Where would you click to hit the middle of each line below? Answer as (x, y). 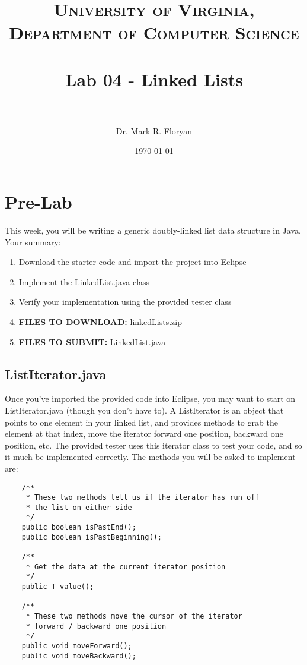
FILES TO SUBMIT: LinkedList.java (92, 341)
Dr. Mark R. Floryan (154, 130)
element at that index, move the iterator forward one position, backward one (144, 434)
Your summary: (33, 242)
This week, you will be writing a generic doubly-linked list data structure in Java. (153, 230)
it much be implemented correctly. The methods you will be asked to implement (150, 457)
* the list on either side (79, 507)
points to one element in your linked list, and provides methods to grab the (141, 422)
